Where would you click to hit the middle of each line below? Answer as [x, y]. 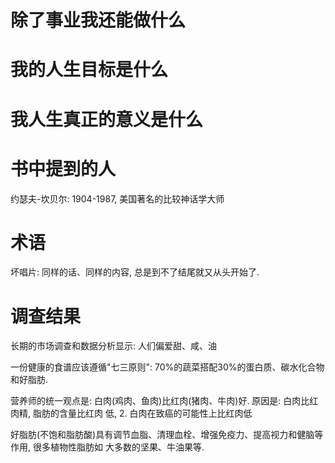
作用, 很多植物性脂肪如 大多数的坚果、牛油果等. [107, 447]
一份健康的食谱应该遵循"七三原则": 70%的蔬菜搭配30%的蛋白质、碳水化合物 [167, 367]
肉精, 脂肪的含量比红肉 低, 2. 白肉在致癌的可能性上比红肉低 [131, 413]
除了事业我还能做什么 [98, 20]
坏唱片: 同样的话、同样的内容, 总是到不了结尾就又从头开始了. [135, 272]
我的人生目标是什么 [89, 70]
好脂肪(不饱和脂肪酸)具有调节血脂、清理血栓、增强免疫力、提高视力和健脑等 [167, 435]
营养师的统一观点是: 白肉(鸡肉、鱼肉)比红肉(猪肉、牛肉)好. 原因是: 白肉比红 [164, 401]
